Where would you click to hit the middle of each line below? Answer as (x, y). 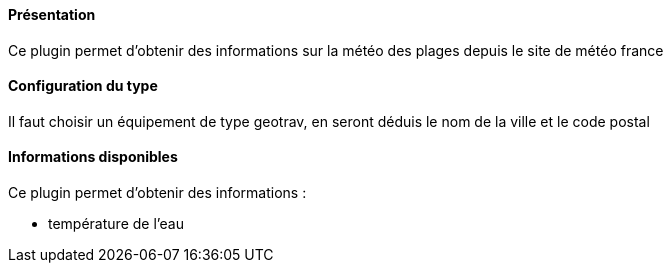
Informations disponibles (93, 157)
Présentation (52, 14)
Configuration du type (83, 86)
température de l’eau (116, 224)
